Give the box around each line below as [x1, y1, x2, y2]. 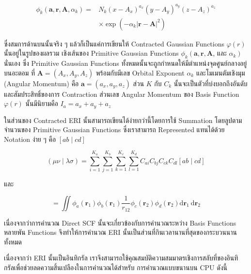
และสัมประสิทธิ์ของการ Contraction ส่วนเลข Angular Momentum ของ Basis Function [4, 89, 239, 99]
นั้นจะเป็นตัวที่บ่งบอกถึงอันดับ [173, 78, 248, 88]
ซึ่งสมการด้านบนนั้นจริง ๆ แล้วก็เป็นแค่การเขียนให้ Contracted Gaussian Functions [4, 38, 224, 48]
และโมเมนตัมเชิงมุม [196, 67, 245, 77]
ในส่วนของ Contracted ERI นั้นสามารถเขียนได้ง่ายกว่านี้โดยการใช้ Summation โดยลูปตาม [4, 115, 242, 125]
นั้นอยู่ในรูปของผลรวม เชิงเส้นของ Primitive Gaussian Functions [4, 48, 179, 58]
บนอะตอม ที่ [4, 67, 35, 77]
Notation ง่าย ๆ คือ [4, 134, 56, 144]
